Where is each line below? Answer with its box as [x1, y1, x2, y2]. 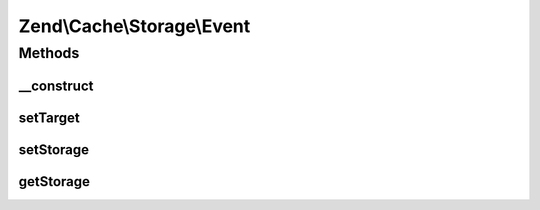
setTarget [18, 109, 80, 126]
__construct [18, 77, 94, 94]
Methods [18, 44, 80, 62]
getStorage [18, 173, 90, 190]
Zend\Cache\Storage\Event [18, 15, 251, 37]
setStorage [18, 141, 90, 158]
